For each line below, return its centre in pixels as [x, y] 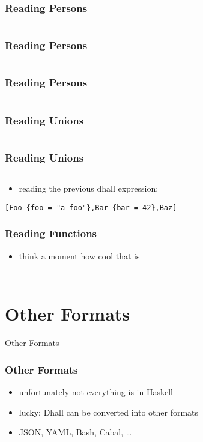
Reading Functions [51, 233]
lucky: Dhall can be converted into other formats [109, 412]
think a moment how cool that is [79, 256]
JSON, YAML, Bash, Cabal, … [75, 432]
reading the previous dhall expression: [89, 188]
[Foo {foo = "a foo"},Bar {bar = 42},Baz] [91, 207]
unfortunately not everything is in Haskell [96, 392]
